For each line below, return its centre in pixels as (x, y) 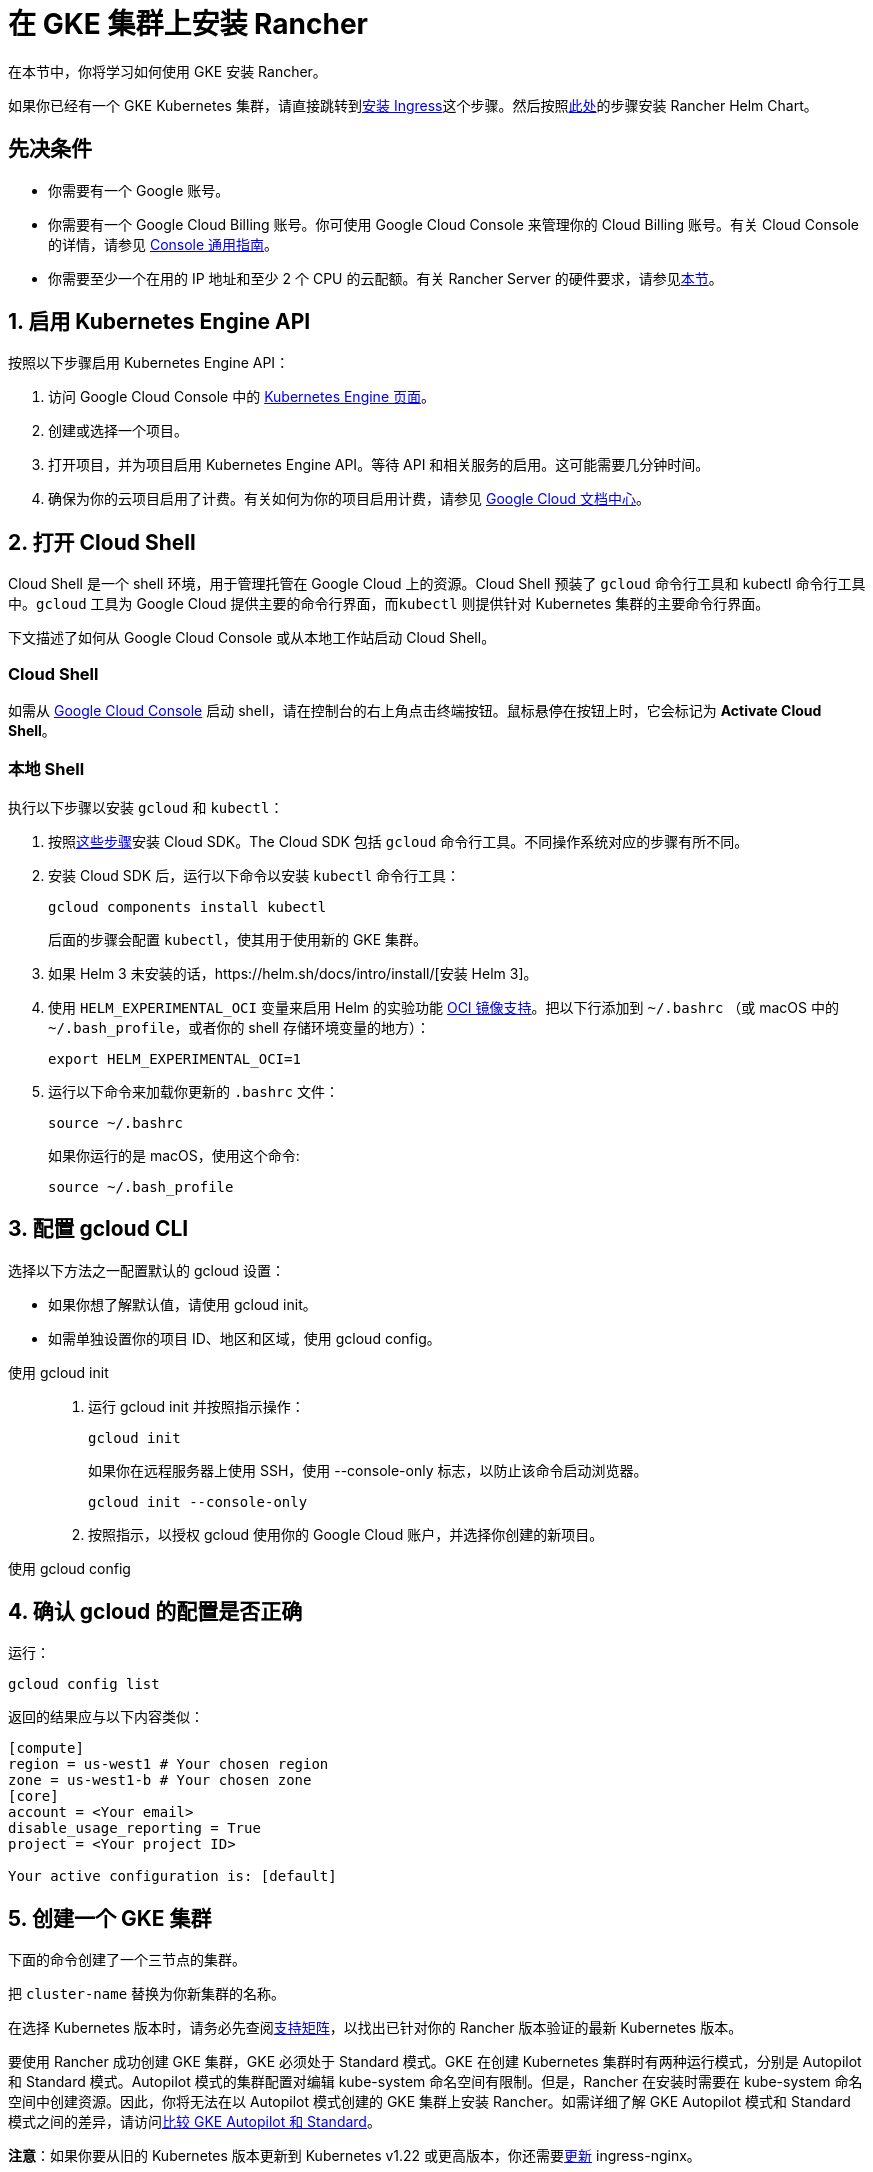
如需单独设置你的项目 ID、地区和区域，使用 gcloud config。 (244, 1338)
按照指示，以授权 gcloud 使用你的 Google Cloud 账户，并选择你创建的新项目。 (346, 1534)
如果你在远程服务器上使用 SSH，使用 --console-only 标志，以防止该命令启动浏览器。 (368, 1470)
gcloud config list (84, 1684)
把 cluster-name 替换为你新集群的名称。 (147, 1994)
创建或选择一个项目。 (118, 431)
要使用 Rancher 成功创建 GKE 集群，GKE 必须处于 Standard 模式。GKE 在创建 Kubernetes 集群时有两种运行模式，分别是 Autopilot (435, 2062)
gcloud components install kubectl (187, 906)
